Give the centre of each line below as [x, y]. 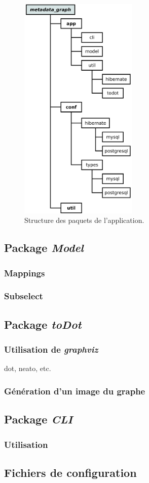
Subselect [24, 296]
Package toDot [43, 324]
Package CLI [39, 419]
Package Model [44, 248]
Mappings [25, 273]
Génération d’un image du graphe [75, 391]
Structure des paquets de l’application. [84, 220]
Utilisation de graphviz [51, 349]
